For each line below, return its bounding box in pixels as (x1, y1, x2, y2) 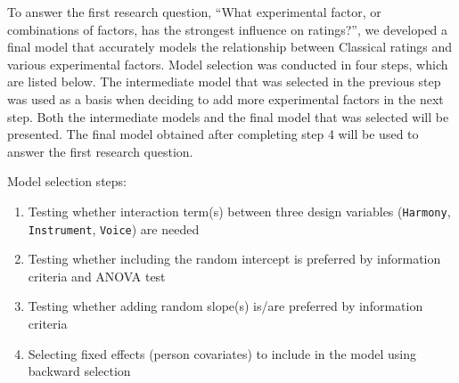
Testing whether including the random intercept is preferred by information (28, 249, 441, 268)
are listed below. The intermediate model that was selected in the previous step (7, 72, 441, 91)
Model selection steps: (7, 172, 127, 191)
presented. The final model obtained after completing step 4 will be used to (7, 125, 419, 143)
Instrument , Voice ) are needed (28, 219, 200, 238)
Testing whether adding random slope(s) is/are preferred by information (28, 297, 423, 315)
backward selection (28, 362, 131, 380)
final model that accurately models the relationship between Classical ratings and (7, 37, 453, 56)
